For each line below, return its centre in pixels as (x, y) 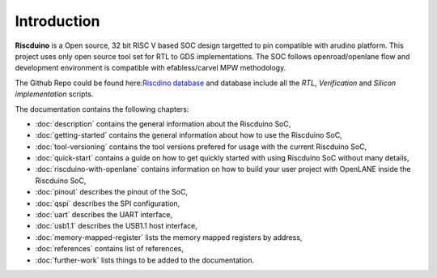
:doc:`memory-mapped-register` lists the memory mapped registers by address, (169, 237)
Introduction (57, 21)
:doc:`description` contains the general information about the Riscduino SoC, (163, 124)
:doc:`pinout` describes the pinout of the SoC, (111, 192)
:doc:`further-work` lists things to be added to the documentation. (145, 260)
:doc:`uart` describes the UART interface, (104, 215)
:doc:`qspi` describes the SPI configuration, (108, 203)
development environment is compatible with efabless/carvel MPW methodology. (151, 68)
